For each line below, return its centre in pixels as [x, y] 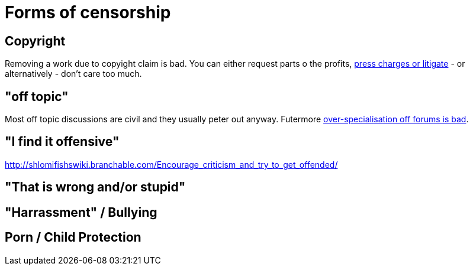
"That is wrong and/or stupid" [95, 187]
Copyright [35, 41]
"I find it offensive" [62, 142]
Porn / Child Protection [73, 238]
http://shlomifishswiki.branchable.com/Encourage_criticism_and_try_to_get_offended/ [171, 164]
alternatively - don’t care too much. [73, 74]
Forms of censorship [88, 12]
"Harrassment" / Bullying [81, 212]
